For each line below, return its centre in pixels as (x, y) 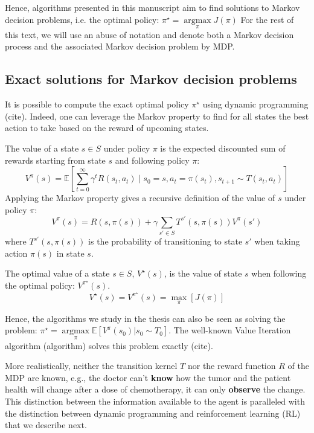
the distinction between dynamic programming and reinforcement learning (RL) (153, 413)
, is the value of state (203, 273)
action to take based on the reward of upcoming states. (107, 128)
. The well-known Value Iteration (230, 330)
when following (279, 273)
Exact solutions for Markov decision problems (151, 79)
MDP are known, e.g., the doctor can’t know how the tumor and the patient (148, 377)
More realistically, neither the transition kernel (91, 366)
